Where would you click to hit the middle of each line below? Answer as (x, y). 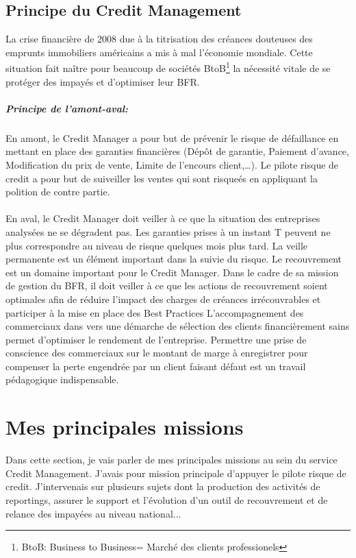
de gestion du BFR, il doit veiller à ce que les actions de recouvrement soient (167, 286)
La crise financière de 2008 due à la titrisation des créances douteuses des (159, 39)
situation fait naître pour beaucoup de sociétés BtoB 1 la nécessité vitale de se (168, 67)
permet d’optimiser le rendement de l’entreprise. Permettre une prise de (156, 339)
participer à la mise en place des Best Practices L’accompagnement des (155, 312)
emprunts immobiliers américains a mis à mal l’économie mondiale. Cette (159, 52)
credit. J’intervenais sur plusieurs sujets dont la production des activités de (163, 486)
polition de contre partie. (58, 192)
